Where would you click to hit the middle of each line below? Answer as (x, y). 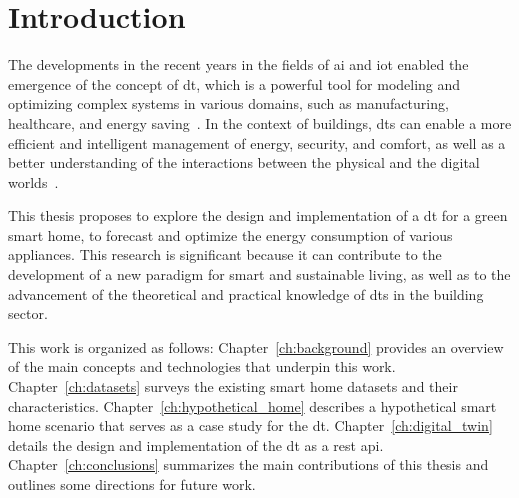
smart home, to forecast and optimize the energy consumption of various (230, 234)
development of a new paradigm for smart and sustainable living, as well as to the (259, 274)
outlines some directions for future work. (132, 484)
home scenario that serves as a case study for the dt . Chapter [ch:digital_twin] (250, 425)
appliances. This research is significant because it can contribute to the (225, 254)
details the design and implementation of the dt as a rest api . (196, 444)
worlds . (33, 181)
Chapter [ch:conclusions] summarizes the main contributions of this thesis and (248, 464)
